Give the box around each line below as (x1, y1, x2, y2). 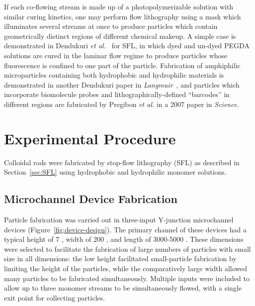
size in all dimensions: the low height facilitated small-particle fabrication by (4, 253, 237, 264)
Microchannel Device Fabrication (4, 191, 177, 206)
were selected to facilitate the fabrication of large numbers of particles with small (4, 243, 251, 254)
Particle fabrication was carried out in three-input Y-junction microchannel (4, 214, 234, 225)
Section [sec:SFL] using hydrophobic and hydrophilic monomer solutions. (4, 167, 227, 177)
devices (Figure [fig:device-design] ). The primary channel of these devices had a (4, 224, 247, 234)
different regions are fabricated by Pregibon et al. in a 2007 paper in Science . (4, 99, 239, 109)
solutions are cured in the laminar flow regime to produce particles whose (4, 50, 228, 60)
